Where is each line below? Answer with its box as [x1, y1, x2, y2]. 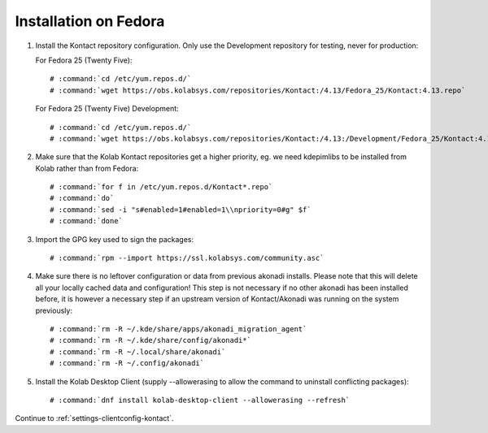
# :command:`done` [50, 216, 124, 226]
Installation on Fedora [15, 12, 165, 30]
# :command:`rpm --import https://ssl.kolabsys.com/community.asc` [50, 253, 325, 263]
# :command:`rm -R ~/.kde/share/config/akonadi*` [50, 336, 252, 345]
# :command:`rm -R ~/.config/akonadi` [50, 358, 205, 368]
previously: [35, 305, 73, 315]
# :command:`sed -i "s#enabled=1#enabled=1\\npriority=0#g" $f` [50, 205, 312, 214]
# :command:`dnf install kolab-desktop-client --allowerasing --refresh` [50, 395, 351, 405]
